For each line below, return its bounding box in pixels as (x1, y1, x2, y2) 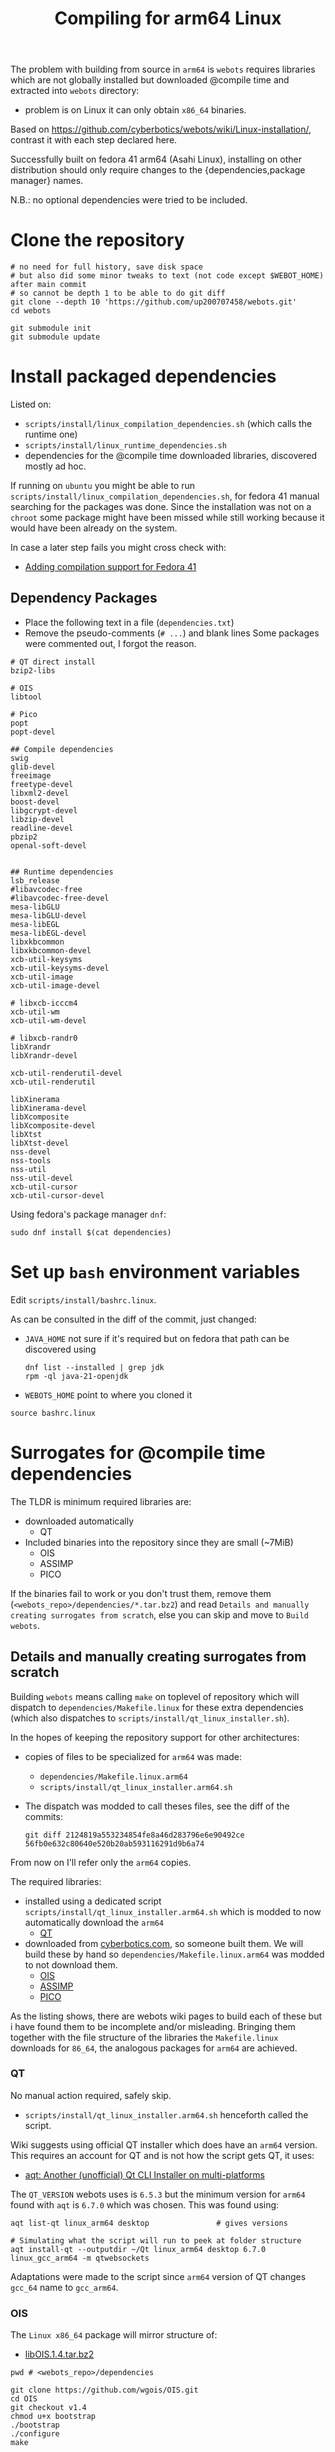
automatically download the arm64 (24, 1916, 165, 1928)
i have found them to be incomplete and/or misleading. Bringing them (10, 2020, 296, 2032)
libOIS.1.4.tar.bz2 (24, 2348, 95, 2361)
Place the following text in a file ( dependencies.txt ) (24, 616, 235, 628)
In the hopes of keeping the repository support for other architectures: (10, 1731, 300, 1743)
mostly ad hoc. (24, 460, 87, 472)
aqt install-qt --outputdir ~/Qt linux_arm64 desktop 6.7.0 (10, 2244, 267, 2254)
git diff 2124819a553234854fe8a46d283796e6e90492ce (24, 1830, 245, 1840)
